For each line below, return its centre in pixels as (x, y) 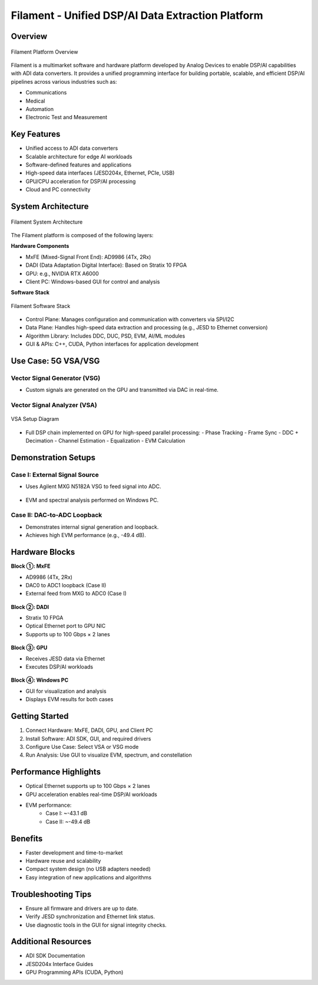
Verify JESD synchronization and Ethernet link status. (90, 917)
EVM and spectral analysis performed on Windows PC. (92, 500)
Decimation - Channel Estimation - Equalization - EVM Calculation (105, 441)
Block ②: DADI (30, 607)
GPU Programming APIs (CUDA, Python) (74, 972)
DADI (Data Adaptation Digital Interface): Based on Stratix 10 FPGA (106, 265)
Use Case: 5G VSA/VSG (55, 361)
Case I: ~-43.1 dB (67, 813)
